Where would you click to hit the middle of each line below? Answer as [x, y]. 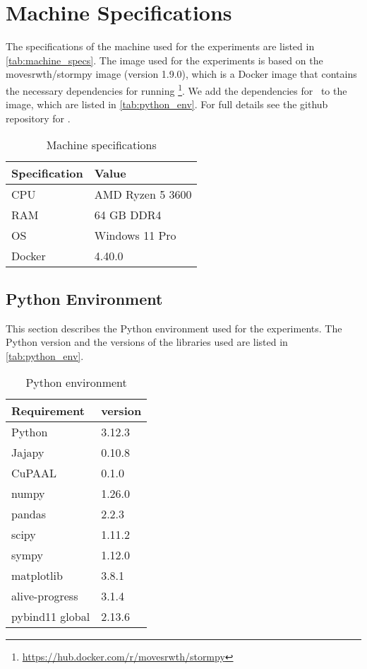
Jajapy [28, 453]
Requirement [48, 411]
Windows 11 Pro [135, 235]
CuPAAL [34, 473]
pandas [29, 514]
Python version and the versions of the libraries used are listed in [147, 342]
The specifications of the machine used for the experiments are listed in [160, 46]
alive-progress [45, 596]
